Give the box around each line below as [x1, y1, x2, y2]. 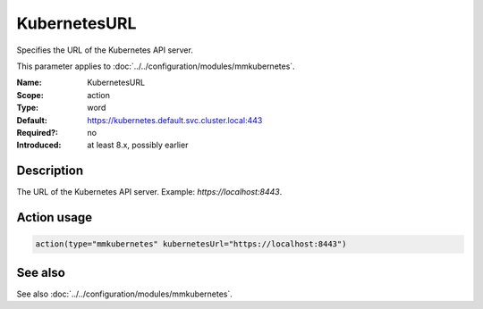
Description [16, 163, 84, 179]
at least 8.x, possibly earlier [87, 139, 189, 151]
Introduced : [16, 139, 62, 151]
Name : [16, 77, 42, 88]
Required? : [16, 127, 58, 138]
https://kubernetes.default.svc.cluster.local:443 [87, 114, 263, 125]
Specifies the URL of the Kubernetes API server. [16, 45, 194, 55]
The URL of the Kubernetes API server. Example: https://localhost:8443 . [16, 187, 283, 197]
